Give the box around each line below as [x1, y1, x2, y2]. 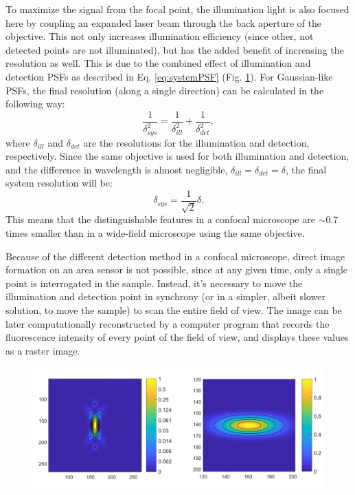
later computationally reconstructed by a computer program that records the [5, 316, 330, 330]
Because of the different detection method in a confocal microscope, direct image [5, 249, 345, 263]
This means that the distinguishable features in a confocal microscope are [5, 212, 315, 227]
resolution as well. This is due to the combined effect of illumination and [5, 56, 311, 70]
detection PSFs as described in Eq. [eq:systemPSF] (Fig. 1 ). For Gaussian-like [5, 69, 333, 83]
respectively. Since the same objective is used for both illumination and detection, [5, 149, 350, 163]
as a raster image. [5, 343, 80, 357]
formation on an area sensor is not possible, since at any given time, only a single [5, 262, 348, 277]
